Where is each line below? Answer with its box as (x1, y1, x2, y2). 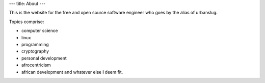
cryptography (21, 48, 49, 54)
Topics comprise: (9, 19, 44, 25)
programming (21, 41, 49, 47)
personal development (21, 55, 67, 61)
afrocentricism (21, 62, 51, 68)
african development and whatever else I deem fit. (21, 69, 123, 75)
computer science (21, 28, 58, 34)
